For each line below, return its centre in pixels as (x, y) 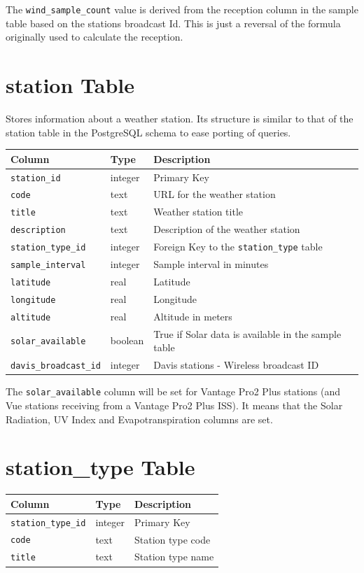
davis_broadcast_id (56, 366)
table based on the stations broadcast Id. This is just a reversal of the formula (173, 23)
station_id (36, 178)
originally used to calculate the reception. (94, 37)
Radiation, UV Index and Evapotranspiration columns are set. (139, 419)
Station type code (173, 539)
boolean (127, 340)
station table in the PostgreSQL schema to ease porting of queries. (148, 132)
